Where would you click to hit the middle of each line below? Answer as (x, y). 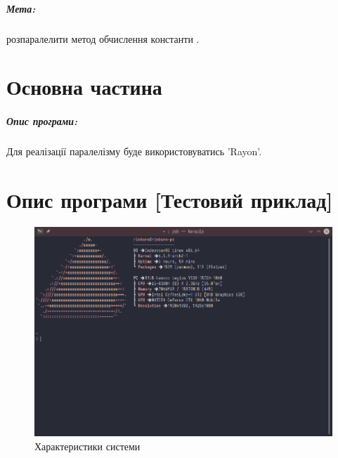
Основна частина (84, 87)
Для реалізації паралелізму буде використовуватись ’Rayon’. (134, 151)
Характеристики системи (87, 446)
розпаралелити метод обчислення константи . (103, 38)
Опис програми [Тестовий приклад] (170, 199)
